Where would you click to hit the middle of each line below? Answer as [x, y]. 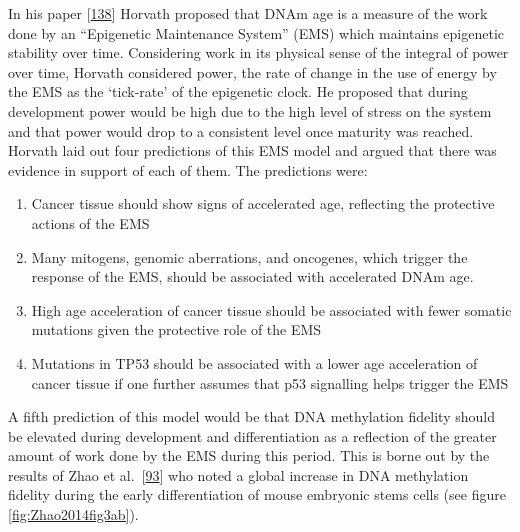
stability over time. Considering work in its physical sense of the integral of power [258, 52]
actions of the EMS [90, 222]
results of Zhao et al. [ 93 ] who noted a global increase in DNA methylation [238, 474]
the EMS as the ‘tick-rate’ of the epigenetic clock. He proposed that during [238, 91]
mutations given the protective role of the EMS [176, 329]
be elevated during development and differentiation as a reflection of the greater [252, 435]
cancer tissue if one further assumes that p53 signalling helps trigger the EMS [270, 382]
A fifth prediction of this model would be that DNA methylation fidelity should [251, 416]
